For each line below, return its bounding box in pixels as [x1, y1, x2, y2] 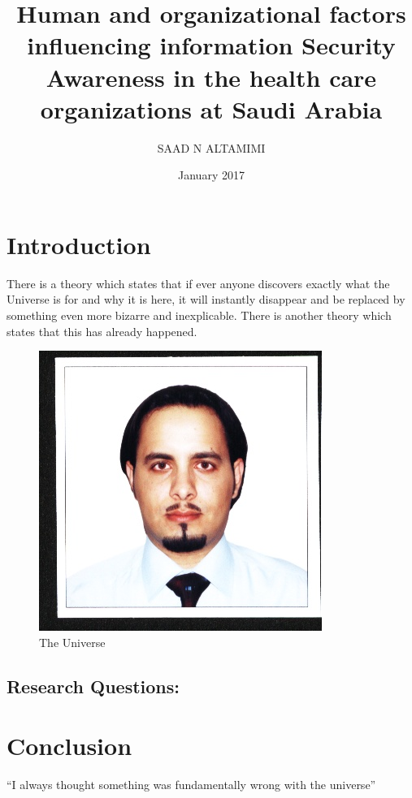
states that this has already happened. [7, 322, 197, 339]
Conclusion [7, 729, 132, 762]
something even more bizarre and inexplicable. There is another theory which [7, 307, 392, 323]
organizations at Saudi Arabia [40, 92, 383, 125]
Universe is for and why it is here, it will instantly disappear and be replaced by [7, 291, 405, 308]
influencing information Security [27, 28, 396, 62]
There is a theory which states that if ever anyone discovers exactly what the [7, 274, 390, 291]
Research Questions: [7, 673, 180, 698]
